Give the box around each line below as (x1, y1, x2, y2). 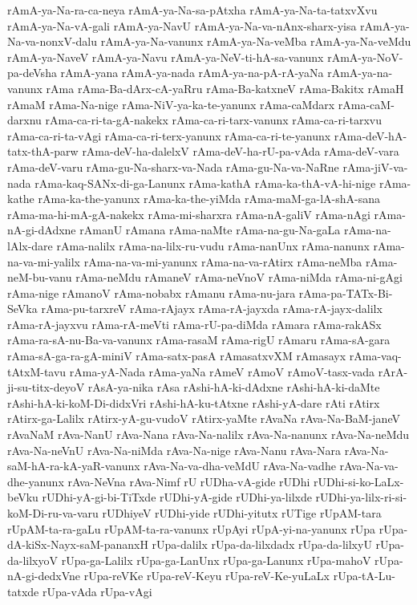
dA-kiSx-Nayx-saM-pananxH (7, 536, 148, 553)
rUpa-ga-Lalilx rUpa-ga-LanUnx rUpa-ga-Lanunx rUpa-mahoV (61, 551, 371, 568)
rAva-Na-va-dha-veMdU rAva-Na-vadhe (144, 457, 336, 474)
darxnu (7, 112, 42, 128)
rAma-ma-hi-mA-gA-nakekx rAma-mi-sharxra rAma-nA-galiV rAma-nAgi (7, 205, 370, 222)
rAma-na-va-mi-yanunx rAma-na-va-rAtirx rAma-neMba (83, 253, 362, 270)
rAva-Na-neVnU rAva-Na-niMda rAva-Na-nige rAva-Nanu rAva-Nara (7, 441, 341, 458)
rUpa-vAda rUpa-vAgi (42, 583, 152, 599)
